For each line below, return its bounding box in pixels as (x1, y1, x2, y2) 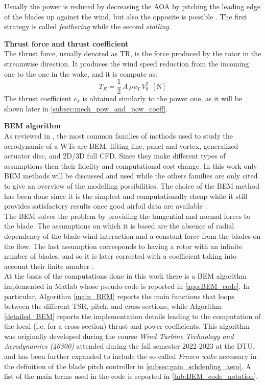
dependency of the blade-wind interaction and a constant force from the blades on (4, 230, 261, 241)
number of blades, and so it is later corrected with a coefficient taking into (4, 251, 237, 261)
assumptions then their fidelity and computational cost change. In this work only (4, 160, 257, 171)
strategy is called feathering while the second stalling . (4, 21, 171, 32)
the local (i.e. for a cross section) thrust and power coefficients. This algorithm (4, 321, 250, 331)
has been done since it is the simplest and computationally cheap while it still (4, 190, 248, 201)
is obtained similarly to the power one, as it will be (82, 93, 243, 104)
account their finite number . (4, 260, 94, 271)
